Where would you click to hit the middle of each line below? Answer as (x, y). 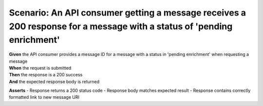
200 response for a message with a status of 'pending (121, 26)
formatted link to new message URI (44, 97)
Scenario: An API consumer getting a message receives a (127, 13)
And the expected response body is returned (54, 81)
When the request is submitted (40, 68)
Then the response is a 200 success (46, 75)
